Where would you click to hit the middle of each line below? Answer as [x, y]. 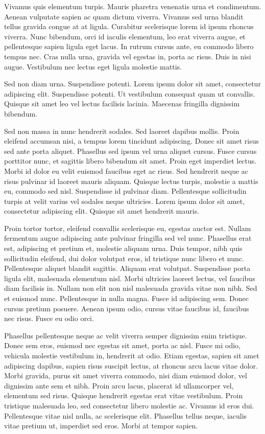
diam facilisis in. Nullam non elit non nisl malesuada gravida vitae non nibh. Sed [131, 288]
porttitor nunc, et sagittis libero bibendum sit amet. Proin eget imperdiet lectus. [130, 161]
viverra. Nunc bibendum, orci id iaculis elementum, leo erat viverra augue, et [125, 36]
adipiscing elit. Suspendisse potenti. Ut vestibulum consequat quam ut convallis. [130, 93]
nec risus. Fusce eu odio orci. [49, 318]
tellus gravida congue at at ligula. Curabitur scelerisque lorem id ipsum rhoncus [129, 26]
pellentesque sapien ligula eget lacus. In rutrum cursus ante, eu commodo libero [129, 46]
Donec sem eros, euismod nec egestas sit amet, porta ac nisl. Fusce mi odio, [122, 345]
